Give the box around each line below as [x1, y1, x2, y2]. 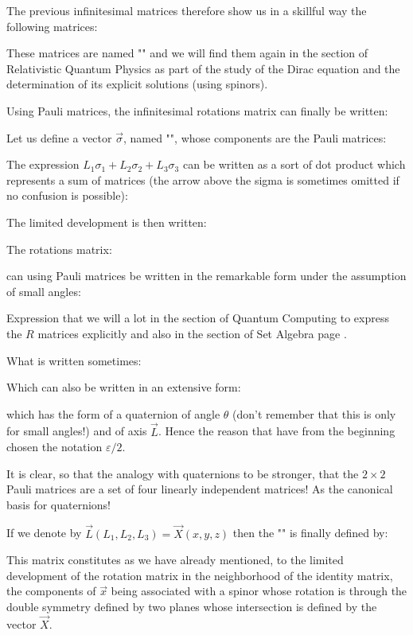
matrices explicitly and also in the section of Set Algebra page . [37, 325, 347, 341]
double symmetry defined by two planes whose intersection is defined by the [6, 598, 377, 615]
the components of [6, 582, 96, 599]
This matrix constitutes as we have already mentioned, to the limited [6, 551, 344, 568]
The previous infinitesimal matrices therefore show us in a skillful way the [6, 2, 367, 18]
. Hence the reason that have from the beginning [158, 423, 395, 439]
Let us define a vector [6, 129, 112, 146]
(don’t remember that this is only [232, 405, 396, 422]
